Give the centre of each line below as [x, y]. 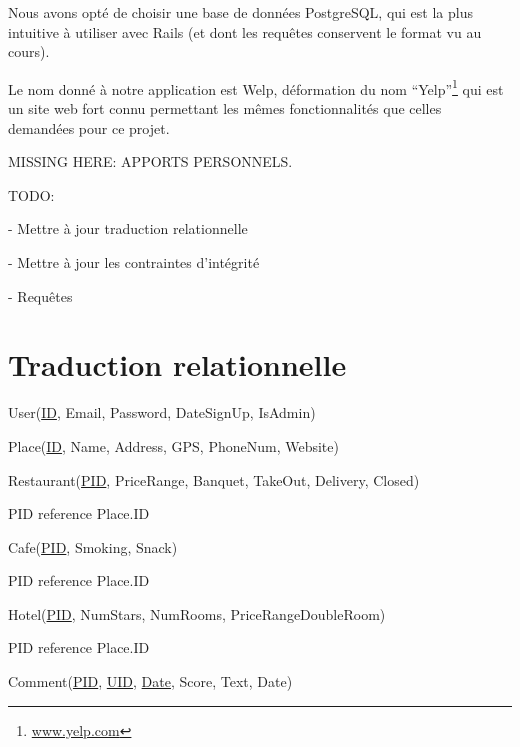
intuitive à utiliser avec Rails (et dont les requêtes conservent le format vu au [245, 31]
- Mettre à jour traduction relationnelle [128, 228]
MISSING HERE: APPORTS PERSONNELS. [150, 161]
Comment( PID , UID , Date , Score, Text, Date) [150, 681]
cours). [29, 51]
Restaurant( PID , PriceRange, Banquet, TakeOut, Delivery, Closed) [214, 479]
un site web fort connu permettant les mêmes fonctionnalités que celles [225, 108]
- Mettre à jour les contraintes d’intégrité [134, 262]
